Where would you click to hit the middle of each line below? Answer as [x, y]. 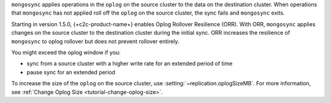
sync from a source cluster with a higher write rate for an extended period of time [130, 63]
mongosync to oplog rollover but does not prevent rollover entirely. [95, 41]
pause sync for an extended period [71, 72]
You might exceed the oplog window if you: [66, 52]
